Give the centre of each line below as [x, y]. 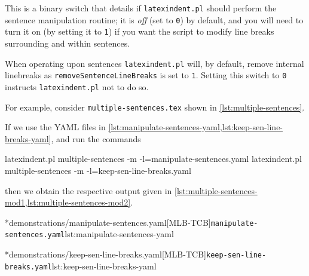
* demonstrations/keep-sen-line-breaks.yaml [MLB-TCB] [105, 254]
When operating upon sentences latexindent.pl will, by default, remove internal [154, 63]
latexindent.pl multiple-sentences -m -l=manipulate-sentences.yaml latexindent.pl [153, 159]
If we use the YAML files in [55, 127]
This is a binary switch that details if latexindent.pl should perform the [141, 8]
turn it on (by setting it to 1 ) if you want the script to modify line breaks [140, 31]
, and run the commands [96, 138]
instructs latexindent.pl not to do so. [77, 86]
